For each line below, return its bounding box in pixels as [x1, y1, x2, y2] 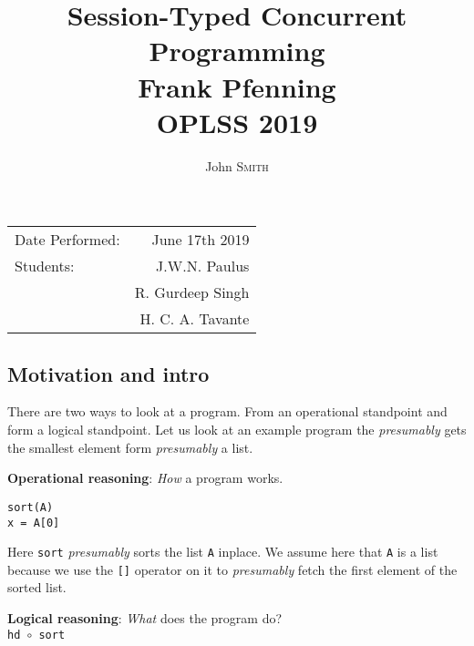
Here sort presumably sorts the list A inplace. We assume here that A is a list [7, 542, 438, 561]
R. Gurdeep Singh [134, 282, 250, 303]
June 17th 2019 [151, 229, 250, 251]
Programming [149, 32, 325, 69]
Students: [15, 255, 75, 277]
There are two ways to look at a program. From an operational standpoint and [7, 402, 448, 421]
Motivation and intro [7, 359, 210, 387]
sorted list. [7, 578, 67, 597]
